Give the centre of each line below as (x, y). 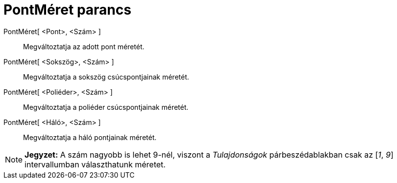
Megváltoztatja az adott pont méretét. (84, 46)
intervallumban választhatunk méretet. (95, 164)
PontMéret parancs (67, 10)
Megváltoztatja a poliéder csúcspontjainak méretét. (106, 107)
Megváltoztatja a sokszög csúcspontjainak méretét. (106, 77)
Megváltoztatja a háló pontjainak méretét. (90, 137)
